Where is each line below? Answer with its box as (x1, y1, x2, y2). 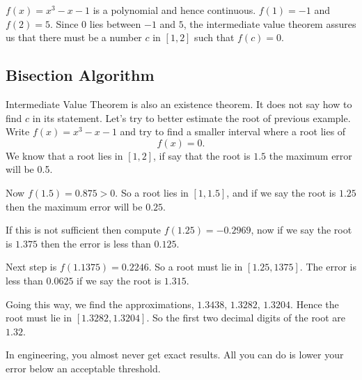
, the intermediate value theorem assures (183, 16, 356, 31)
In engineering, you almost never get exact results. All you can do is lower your (6, 347, 344, 362)
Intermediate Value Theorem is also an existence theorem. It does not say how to (6, 96, 352, 111)
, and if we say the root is (226, 185, 336, 199)
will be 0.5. (6, 162, 53, 176)
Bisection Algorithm (6, 64, 155, 86)
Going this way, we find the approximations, (6, 296, 194, 311)
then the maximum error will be (6, 199, 143, 213)
